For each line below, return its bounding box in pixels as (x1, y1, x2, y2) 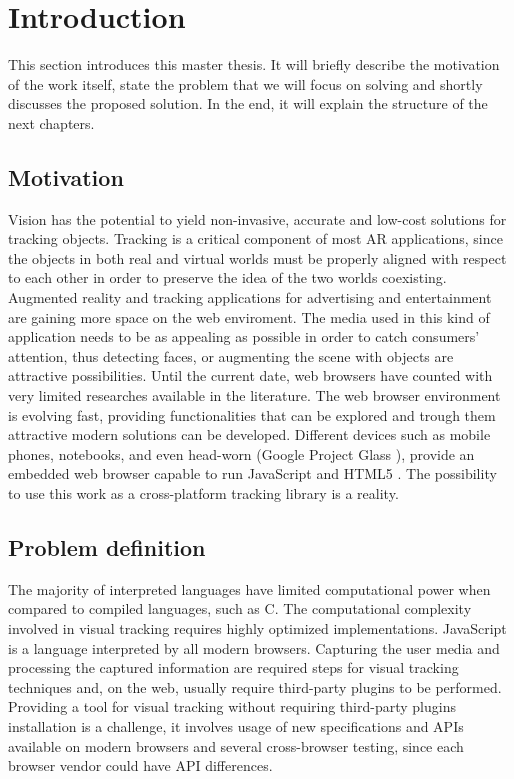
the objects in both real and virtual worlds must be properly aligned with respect (8, 247, 507, 268)
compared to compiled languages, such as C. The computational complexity (8, 598, 472, 619)
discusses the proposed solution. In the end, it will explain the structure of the (8, 93, 488, 114)
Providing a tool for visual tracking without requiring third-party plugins (8, 696, 456, 717)
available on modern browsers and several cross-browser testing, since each (8, 735, 464, 756)
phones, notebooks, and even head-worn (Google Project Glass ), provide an (8, 443, 475, 464)
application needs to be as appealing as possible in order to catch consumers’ (8, 326, 480, 347)
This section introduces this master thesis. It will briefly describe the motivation (8, 54, 500, 75)
